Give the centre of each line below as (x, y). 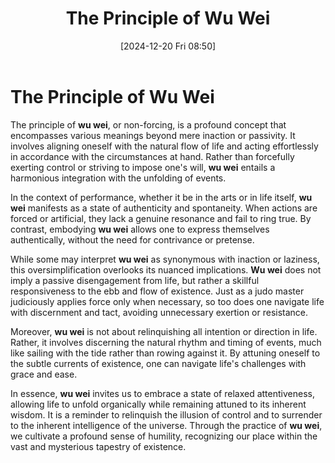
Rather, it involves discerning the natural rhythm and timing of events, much (166, 342)
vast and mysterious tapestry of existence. (98, 446)
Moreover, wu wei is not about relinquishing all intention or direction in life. (164, 331)
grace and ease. (44, 374)
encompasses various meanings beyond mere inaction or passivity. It (153, 135)
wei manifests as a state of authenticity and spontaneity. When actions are (164, 208)
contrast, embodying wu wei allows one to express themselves (140, 229)
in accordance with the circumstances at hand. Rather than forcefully (152, 156)
